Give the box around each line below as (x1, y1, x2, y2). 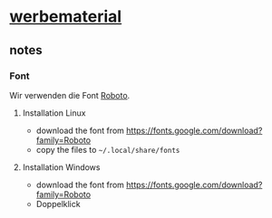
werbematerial (9, 6, 122, 27)
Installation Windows (22, 161, 101, 173)
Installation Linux (22, 107, 86, 118)
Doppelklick (35, 198, 81, 209)
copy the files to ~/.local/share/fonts (35, 144, 180, 155)
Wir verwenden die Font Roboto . (9, 90, 131, 100)
